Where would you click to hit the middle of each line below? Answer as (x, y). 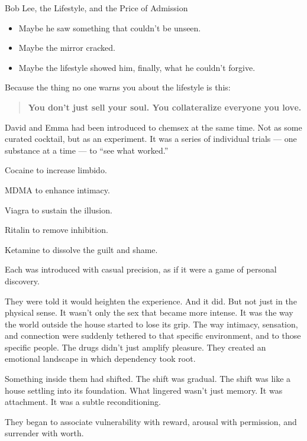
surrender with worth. (44, 433)
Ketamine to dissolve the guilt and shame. (81, 249)
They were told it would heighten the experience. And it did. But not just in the (151, 301)
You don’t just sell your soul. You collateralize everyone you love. (165, 107)
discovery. (22, 281)
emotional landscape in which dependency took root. (100, 359)
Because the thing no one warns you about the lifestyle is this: (118, 87)
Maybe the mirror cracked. (67, 48)
